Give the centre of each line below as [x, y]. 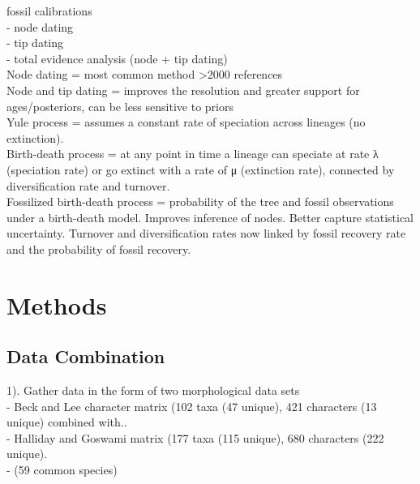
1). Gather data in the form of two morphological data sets [153, 390]
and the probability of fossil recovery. [99, 248]
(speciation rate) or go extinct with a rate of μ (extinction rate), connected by [201, 169]
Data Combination [86, 356]
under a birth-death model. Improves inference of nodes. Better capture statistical [210, 217]
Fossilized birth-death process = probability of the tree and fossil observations [200, 201]
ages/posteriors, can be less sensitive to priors [120, 106]
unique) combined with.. [67, 422]
